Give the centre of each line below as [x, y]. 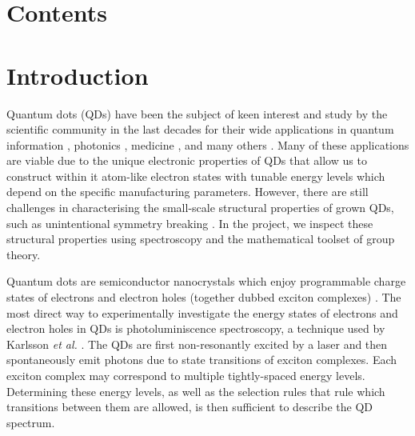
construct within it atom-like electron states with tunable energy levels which [196, 176]
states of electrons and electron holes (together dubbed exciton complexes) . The [204, 297]
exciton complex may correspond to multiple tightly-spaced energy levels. [186, 375]
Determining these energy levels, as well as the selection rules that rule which [196, 391]
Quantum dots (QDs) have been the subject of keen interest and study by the [197, 113]
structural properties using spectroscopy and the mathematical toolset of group [201, 239]
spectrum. [31, 422]
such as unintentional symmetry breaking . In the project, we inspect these [190, 223]
